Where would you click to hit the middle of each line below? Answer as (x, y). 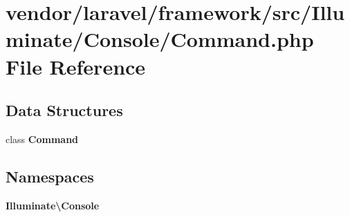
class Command (42, 139)
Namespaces (50, 176)
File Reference (76, 66)
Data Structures (64, 110)
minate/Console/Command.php (160, 39)
